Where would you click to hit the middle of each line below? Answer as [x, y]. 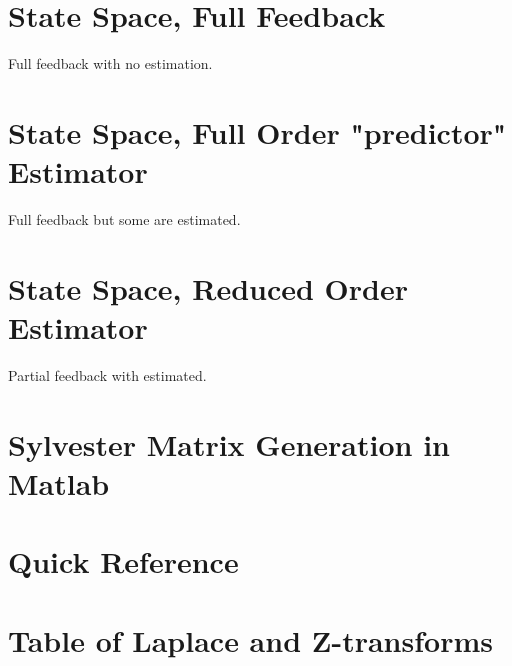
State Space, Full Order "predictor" [257, 131]
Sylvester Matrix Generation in [229, 443]
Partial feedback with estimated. [107, 374]
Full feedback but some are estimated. [124, 219]
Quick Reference [123, 561]
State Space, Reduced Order [208, 287]
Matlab [59, 482]
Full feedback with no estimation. [110, 63]
